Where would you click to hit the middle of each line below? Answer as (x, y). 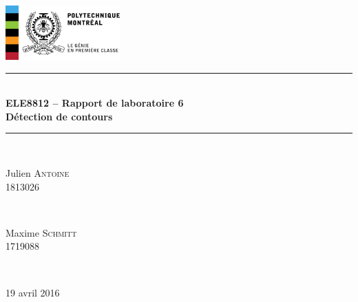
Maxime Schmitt (41, 232)
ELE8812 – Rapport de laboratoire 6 (95, 103)
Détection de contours (59, 116)
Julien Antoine (38, 173)
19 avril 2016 (33, 292)
